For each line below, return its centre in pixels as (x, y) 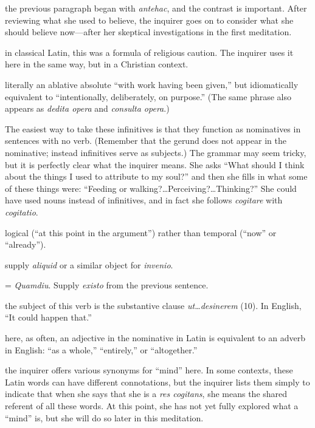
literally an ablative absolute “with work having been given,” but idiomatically (152, 84)
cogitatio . (22, 212)
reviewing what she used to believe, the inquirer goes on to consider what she (149, 20)
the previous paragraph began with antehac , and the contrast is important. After (156, 8)
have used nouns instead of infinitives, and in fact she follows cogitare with (144, 200)
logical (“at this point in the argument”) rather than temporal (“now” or (141, 232)
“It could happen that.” (48, 317)
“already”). (26, 244)
